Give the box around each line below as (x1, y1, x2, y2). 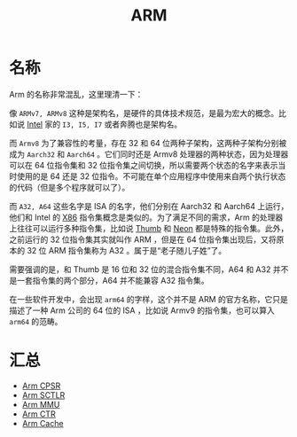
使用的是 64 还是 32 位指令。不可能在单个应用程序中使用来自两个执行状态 (16, 170, 286, 182)
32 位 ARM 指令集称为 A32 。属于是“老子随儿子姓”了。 (26, 245, 227, 255)
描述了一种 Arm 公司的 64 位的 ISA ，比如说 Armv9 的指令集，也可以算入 (9, 305, 275, 316)
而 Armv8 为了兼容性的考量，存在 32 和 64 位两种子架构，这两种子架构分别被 (9, 137, 287, 148)
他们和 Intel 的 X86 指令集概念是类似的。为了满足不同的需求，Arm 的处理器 (9, 212, 284, 222)
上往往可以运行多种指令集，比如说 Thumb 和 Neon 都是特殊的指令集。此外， (9, 222, 289, 233)
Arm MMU (21, 399, 60, 410)
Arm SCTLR (21, 389, 66, 400)
